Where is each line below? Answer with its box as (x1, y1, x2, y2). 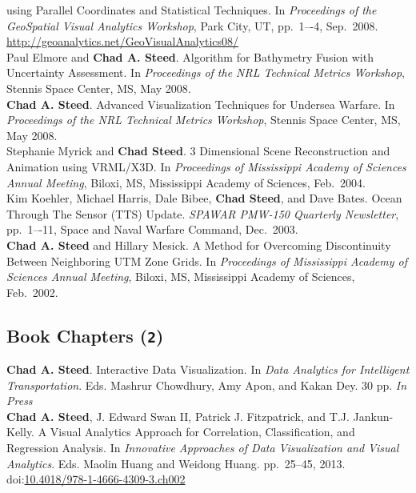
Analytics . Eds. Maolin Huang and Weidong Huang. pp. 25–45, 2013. (6, 455, 346, 471)
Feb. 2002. (6, 283, 58, 300)
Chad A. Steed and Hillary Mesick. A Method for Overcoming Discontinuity (6, 236, 391, 253)
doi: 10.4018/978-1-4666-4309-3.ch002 (6, 471, 186, 487)
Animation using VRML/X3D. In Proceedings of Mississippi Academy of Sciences (6, 158, 406, 174)
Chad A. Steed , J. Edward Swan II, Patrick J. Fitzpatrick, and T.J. (6, 407, 350, 424)
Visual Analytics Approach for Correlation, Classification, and (50, 423, 355, 440)
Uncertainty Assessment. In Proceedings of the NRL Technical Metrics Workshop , (6, 64, 405, 81)
